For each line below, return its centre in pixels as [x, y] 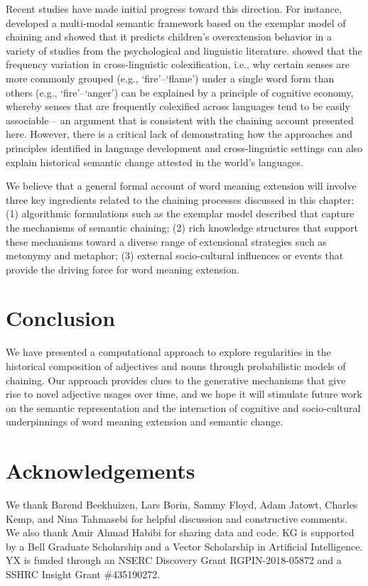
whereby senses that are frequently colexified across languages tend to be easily [178, 106]
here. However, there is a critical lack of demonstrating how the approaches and [179, 134]
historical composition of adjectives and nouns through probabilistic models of [176, 366]
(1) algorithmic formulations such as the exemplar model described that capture [180, 213]
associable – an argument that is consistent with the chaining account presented [180, 120]
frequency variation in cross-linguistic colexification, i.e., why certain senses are [178, 64]
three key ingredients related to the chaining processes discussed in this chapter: [180, 199]
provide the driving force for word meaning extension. [123, 269]
